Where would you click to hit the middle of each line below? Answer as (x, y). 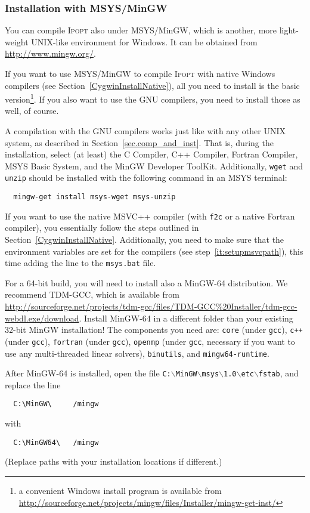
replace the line (33, 384)
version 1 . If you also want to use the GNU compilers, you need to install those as (153, 98)
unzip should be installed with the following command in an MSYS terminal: (146, 177)
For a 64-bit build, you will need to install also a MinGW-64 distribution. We (146, 282)
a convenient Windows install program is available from (120, 490)
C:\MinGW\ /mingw (56, 404)
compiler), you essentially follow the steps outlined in (102, 228)
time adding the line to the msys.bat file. (80, 263)
